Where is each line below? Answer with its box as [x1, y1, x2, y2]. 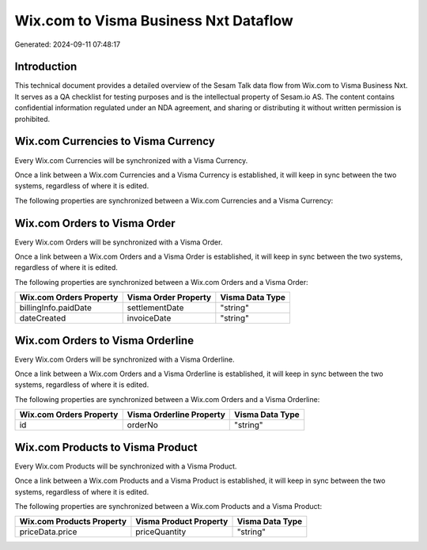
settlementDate [127, 302, 184, 313]
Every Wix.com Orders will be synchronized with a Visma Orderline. [14, 355, 235, 364]
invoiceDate [127, 313, 172, 324]
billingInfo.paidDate [19, 302, 93, 313]
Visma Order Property [127, 292, 212, 303]
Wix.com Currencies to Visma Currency [14, 135, 215, 148]
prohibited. [14, 114, 51, 123]
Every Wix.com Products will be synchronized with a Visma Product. [14, 461, 237, 471]
